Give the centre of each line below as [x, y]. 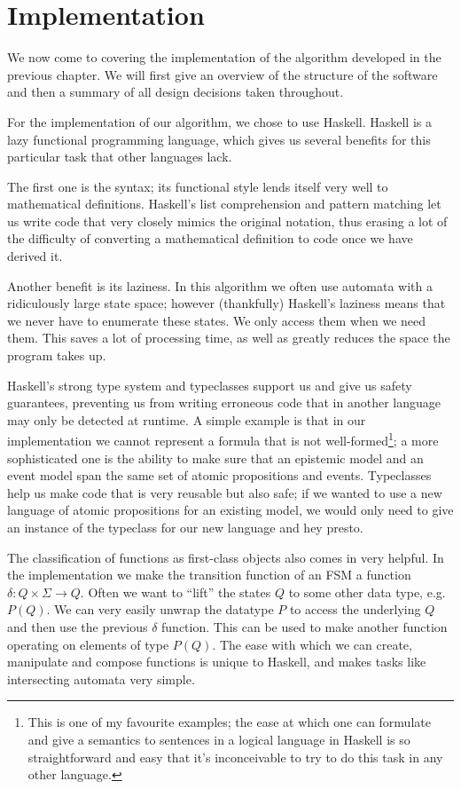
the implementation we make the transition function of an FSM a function [209, 575]
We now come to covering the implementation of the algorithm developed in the [224, 57]
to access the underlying [355, 609]
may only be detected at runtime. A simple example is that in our [187, 419]
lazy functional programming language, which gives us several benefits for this [219, 139]
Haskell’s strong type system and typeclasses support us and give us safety [210, 385]
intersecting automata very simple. [101, 679]
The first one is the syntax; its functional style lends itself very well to [198, 186]
